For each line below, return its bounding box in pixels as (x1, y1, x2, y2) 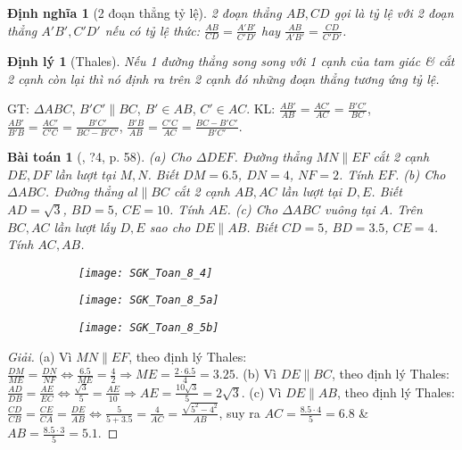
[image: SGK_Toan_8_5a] (78, 294, 219, 307)
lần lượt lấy (54, 217, 116, 236)
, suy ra (219, 403, 260, 421)
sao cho (149, 217, 191, 236)
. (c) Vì (241, 382, 282, 401)
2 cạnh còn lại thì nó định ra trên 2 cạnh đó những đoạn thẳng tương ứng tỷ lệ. (7, 69, 440, 87)
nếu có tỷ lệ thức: (104, 21, 201, 39)
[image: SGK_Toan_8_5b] (78, 321, 219, 335)
